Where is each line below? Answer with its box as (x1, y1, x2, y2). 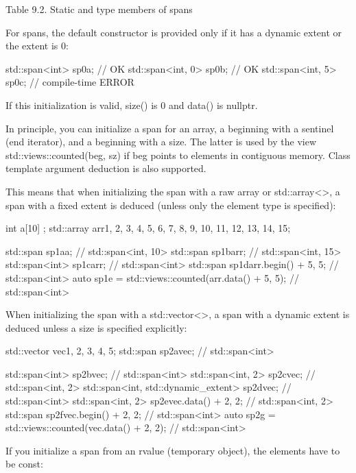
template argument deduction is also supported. (5, 161, 206, 175)
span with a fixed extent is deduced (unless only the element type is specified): (5, 197, 336, 212)
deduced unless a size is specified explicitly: (5, 320, 187, 335)
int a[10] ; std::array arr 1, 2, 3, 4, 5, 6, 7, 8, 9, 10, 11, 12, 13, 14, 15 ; (5, 221, 291, 235)
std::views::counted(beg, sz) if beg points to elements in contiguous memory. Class (5, 147, 351, 162)
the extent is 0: (5, 38, 69, 53)
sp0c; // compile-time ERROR (5, 75, 134, 89)
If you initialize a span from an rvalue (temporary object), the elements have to (5, 443, 340, 457)
